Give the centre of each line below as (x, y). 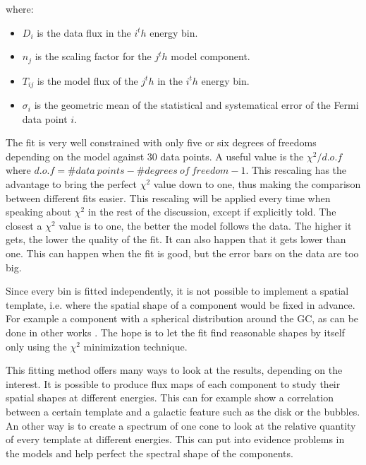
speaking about (39, 212)
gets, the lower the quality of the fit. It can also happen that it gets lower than (176, 239)
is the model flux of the (87, 80)
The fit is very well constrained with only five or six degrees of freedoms (161, 142)
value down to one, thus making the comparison (257, 184)
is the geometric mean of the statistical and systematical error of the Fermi (196, 105)
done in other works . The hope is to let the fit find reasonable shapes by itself (175, 332)
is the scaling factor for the (93, 56)
